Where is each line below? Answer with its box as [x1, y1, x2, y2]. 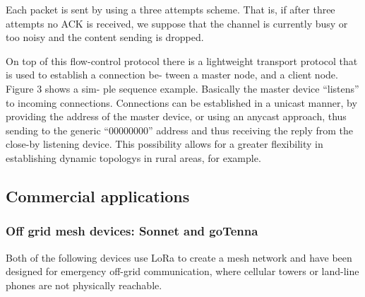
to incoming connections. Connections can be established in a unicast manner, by [6, 95, 357, 110]
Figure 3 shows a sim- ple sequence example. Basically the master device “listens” [6, 81, 359, 95]
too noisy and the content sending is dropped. [6, 30, 204, 45]
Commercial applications [6, 185, 190, 206]
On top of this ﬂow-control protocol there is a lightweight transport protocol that [6, 53, 358, 68]
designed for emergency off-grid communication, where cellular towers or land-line [6, 264, 359, 279]
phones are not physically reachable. [6, 277, 162, 292]
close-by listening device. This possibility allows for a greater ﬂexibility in [6, 136, 323, 151]
